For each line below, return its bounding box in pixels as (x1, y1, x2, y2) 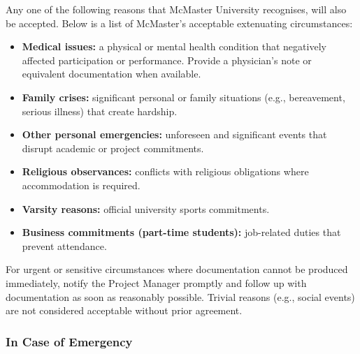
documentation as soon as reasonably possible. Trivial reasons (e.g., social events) (6, 289, 355, 304)
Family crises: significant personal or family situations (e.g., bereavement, (22, 89, 345, 104)
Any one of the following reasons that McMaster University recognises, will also (6, 2, 347, 16)
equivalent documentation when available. (22, 66, 201, 81)
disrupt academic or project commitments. (22, 140, 204, 155)
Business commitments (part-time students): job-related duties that (22, 225, 341, 239)
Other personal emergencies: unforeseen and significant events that (22, 127, 327, 142)
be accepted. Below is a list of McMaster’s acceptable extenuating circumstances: (6, 15, 353, 30)
